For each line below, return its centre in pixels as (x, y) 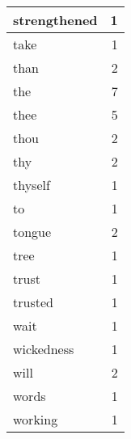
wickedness (44, 349)
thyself (32, 185)
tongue (32, 232)
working (36, 419)
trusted (33, 302)
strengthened (55, 20)
